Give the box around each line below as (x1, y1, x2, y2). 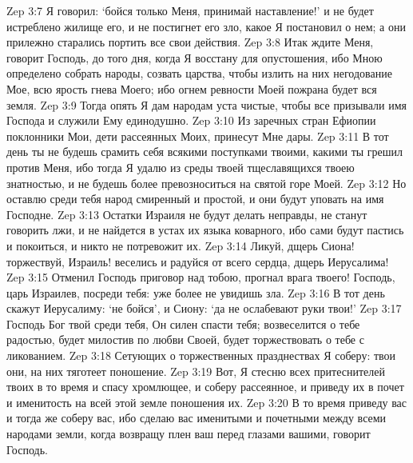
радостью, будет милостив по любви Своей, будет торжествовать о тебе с (6, 331, 364, 348)
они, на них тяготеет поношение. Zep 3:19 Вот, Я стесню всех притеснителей (6, 362, 386, 379)
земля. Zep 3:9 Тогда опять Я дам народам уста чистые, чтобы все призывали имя (6, 96, 407, 113)
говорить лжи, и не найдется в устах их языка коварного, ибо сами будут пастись (6, 222, 404, 238)
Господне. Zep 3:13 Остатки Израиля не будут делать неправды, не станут (6, 206, 367, 222)
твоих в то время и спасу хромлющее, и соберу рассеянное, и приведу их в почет (6, 378, 404, 395)
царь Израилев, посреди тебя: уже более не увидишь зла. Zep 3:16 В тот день (6, 284, 385, 301)
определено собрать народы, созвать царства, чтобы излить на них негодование (6, 65, 392, 82)
